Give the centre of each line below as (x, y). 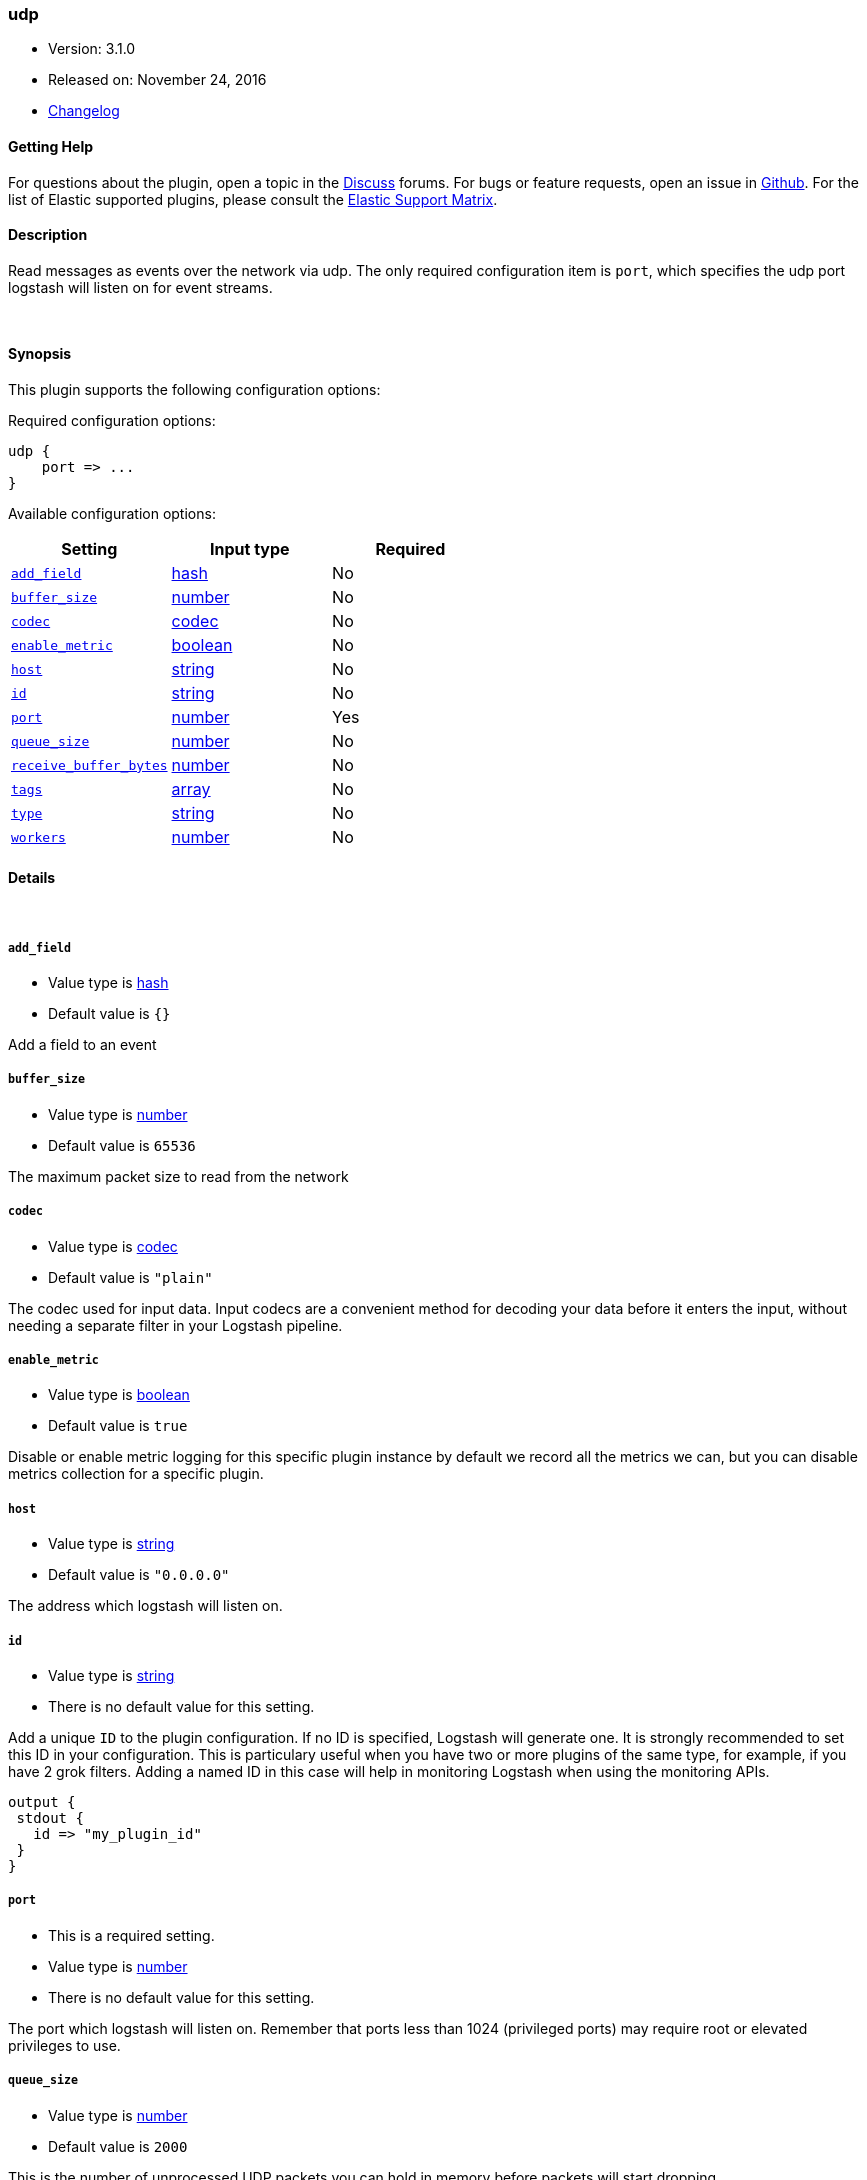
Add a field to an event (82, 1045)
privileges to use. (64, 2045)
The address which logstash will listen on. (145, 1606)
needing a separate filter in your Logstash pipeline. (175, 1325)
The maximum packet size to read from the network (178, 1176)
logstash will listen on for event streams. (140, 287)
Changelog (84, 111)
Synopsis (40, 354)
